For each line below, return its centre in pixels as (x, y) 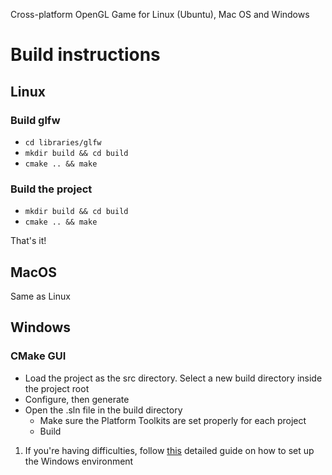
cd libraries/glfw (63, 142)
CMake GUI (38, 356)
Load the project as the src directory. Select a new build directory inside (173, 378)
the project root (57, 388)
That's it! (28, 241)
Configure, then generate (77, 399)
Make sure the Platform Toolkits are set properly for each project (173, 420)
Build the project (51, 189)
